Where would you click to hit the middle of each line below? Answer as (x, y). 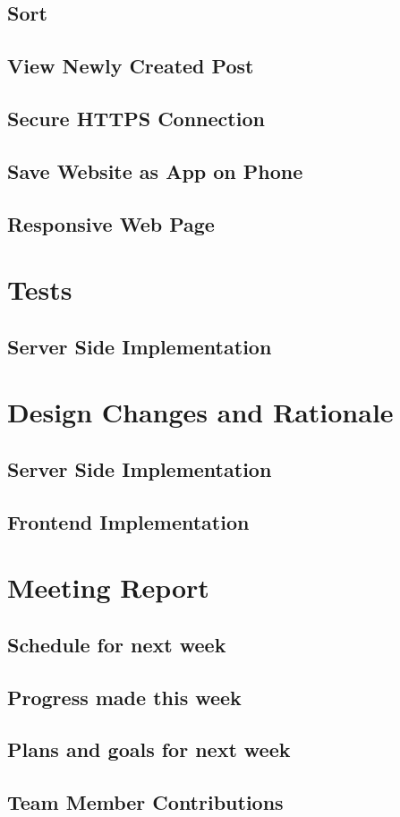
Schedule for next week (117, 644)
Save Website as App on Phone (155, 170)
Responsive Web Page (111, 223)
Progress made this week (124, 697)
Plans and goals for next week (149, 749)
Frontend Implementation (128, 521)
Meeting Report (108, 587)
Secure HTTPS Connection (136, 118)
